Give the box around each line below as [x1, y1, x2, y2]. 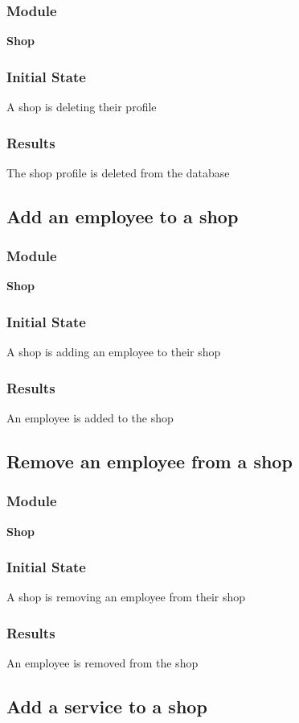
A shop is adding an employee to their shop [6, 343, 221, 360]
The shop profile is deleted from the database [6, 164, 230, 181]
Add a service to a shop [6, 694, 207, 719]
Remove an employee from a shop [6, 449, 293, 474]
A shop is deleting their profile [6, 98, 157, 115]
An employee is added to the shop [6, 409, 174, 426]
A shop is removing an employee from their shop [6, 588, 246, 605]
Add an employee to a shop [6, 203, 239, 228]
